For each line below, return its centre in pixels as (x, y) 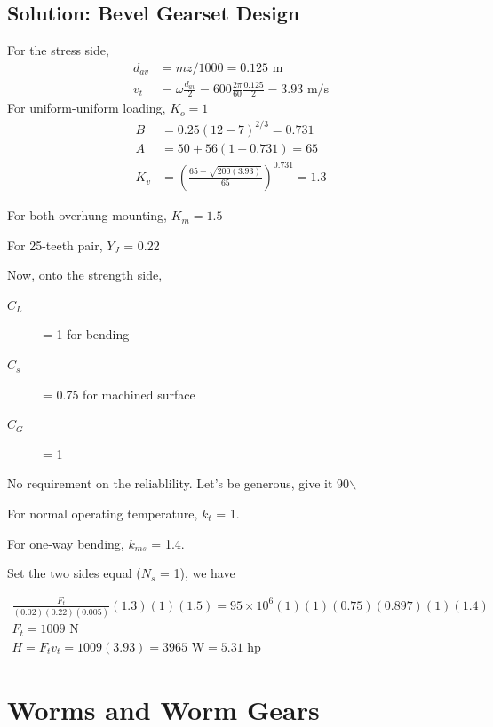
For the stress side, (58, 50)
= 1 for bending (86, 334)
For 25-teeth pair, (55, 245)
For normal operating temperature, (103, 514)
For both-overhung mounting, (87, 215)
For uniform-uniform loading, (87, 108)
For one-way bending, (66, 543)
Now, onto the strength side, (85, 275)
